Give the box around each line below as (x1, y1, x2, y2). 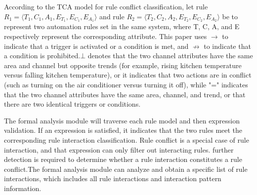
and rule (99, 11, 125, 21)
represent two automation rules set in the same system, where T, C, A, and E (4, 21, 240, 32)
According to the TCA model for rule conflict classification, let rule (4, 1, 208, 11)
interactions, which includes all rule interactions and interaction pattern (4, 173, 221, 184)
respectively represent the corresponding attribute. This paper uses (4, 31, 207, 41)
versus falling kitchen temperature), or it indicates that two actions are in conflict (4, 70, 252, 80)
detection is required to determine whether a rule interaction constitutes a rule (4, 154, 242, 164)
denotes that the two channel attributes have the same (87, 50, 253, 61)
